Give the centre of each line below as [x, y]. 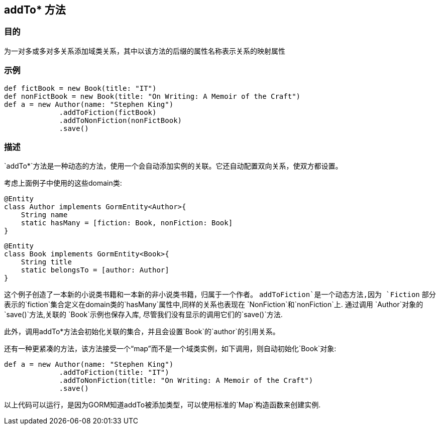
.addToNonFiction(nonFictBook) [121, 120]
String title [46, 262]
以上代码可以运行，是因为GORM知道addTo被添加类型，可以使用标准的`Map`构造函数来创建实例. [162, 405]
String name [44, 215]
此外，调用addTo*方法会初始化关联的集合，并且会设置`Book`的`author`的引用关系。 [142, 332]
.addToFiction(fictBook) [108, 112]
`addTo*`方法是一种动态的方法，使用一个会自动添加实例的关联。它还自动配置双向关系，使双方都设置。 [173, 166]
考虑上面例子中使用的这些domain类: [63, 183]
